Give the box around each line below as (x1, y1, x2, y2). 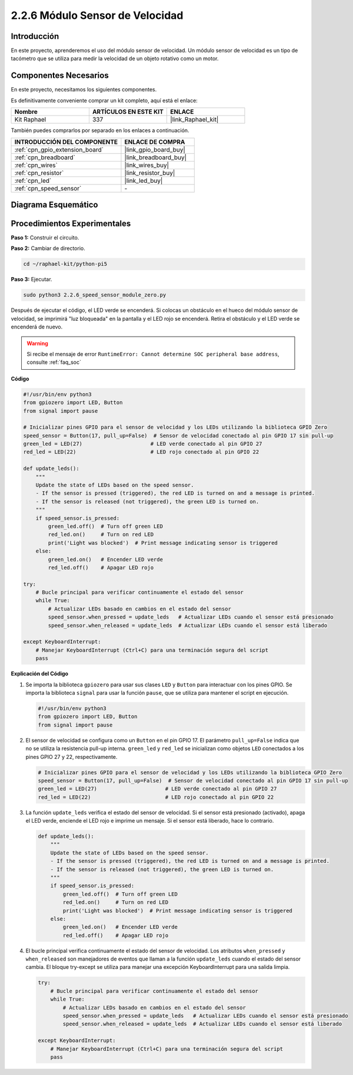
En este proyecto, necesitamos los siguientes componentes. (11, 86, 157, 93)
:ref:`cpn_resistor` (14, 169, 64, 177)
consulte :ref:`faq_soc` (26, 359, 82, 366)
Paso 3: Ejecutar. (11, 276, 52, 283)
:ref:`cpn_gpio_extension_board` (14, 145, 104, 153)
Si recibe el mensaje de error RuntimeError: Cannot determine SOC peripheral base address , (26, 350, 279, 357)
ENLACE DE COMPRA (124, 137, 185, 146)
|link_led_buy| (124, 176, 163, 185)
